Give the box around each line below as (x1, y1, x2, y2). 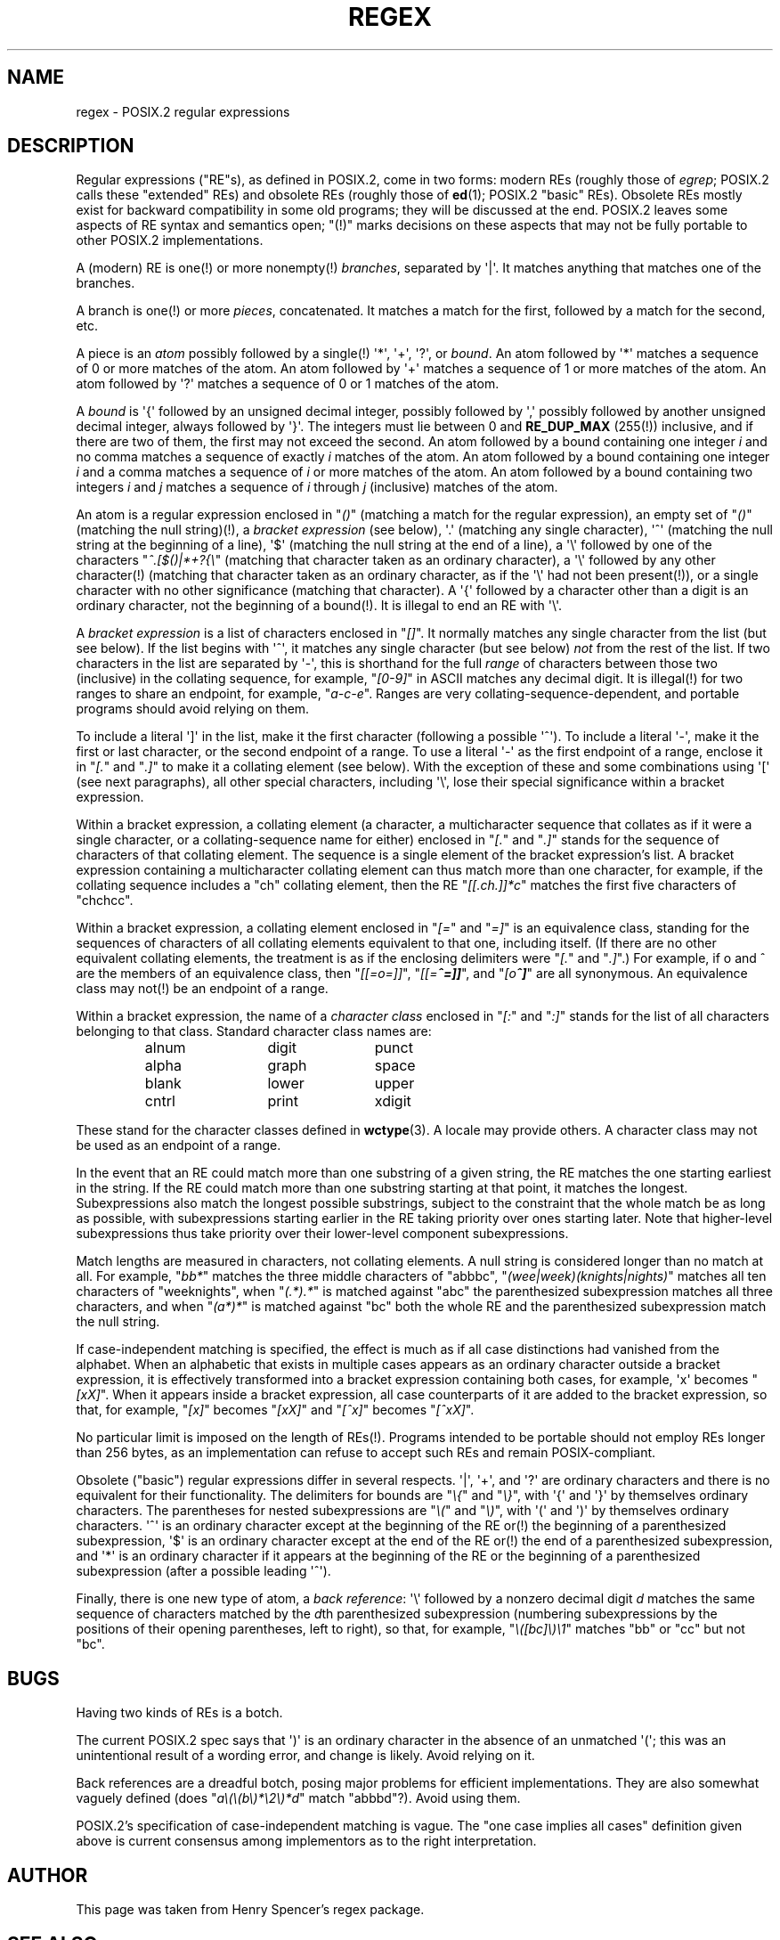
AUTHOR (7, 1863, 88, 1887)
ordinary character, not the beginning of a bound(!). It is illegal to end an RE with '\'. (76, 598, 562, 614)
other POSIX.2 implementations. (76, 232, 264, 249)
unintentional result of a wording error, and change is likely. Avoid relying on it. (76, 1748, 535, 1764)
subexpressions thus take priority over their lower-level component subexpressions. (76, 1226, 569, 1242)
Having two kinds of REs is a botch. (76, 1705, 283, 1721)
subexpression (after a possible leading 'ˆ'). (76, 1563, 331, 1579)
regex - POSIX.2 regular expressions (76, 103, 290, 119)
